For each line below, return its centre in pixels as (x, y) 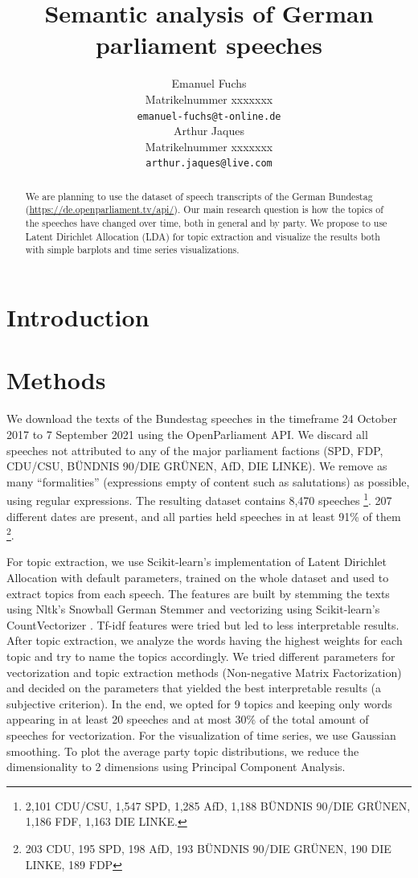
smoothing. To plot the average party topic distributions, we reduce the (183, 751)
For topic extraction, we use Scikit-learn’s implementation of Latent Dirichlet (197, 562)
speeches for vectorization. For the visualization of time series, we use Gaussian (201, 734)
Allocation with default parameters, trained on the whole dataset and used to (198, 578)
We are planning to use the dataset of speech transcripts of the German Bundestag (199, 196)
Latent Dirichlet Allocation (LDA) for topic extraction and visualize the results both (203, 236)
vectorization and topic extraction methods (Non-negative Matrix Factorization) (204, 672)
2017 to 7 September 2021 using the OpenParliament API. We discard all (187, 434)
